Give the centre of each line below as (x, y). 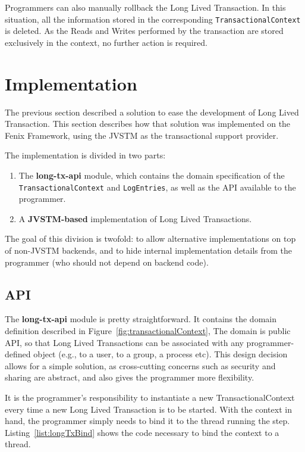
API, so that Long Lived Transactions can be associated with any (124, 342)
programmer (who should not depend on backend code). (107, 262)
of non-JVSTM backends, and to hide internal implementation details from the (149, 250)
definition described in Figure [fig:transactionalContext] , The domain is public (148, 330)
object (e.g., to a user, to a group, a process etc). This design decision (161, 354)
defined (18, 354)
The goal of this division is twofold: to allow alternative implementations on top (150, 239)
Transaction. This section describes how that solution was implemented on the (148, 124)
